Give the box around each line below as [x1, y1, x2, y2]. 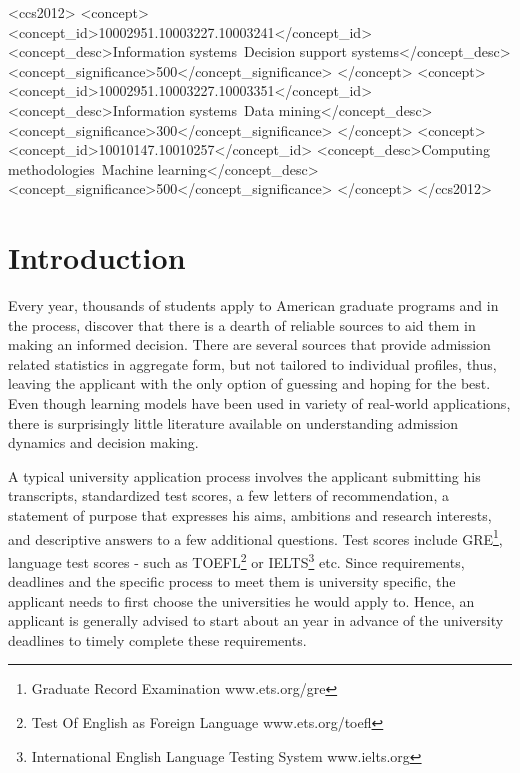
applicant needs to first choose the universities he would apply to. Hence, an [8, 590, 475, 611]
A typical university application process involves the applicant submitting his [8, 465, 481, 486]
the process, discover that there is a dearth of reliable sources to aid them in [8, 314, 476, 335]
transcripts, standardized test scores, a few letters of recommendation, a [8, 485, 449, 506]
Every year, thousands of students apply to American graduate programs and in [8, 295, 499, 316]
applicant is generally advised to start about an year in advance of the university [8, 610, 504, 631]
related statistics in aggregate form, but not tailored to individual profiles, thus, [8, 353, 497, 374]
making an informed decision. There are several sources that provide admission [8, 334, 491, 355]
